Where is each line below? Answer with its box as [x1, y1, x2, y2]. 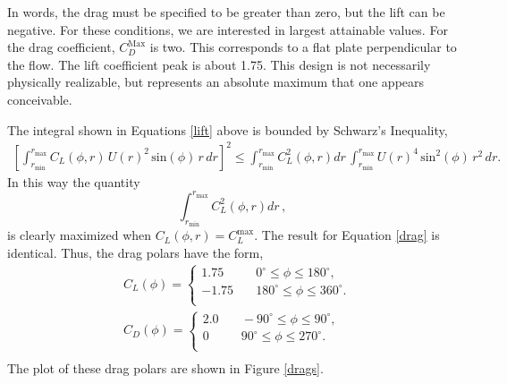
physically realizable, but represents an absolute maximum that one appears [7, 73, 425, 91]
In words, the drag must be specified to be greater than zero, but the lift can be [7, 3, 445, 21]
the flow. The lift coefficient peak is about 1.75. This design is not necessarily [7, 55, 431, 73]
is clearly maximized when [7, 226, 152, 244]
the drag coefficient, [7, 38, 115, 56]
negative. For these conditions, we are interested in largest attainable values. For [7, 20, 448, 38]
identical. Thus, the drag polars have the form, [7, 243, 264, 261]
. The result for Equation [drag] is [254, 226, 440, 244]
